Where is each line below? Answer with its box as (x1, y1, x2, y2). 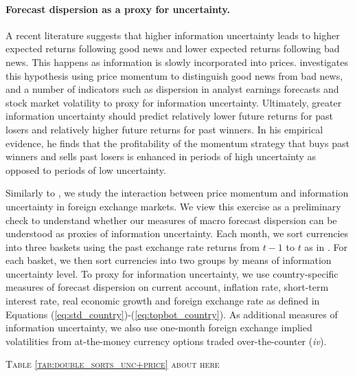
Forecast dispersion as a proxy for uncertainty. (5, 1, 230, 16)
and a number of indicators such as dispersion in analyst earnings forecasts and (5, 82, 339, 96)
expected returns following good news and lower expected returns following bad (5, 41, 340, 56)
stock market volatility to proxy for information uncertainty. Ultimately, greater (5, 95, 342, 109)
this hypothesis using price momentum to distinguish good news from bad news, (5, 68, 343, 82)
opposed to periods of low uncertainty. (5, 162, 166, 177)
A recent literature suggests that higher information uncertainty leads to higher (5, 27, 340, 42)
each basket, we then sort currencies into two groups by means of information (5, 253, 332, 267)
